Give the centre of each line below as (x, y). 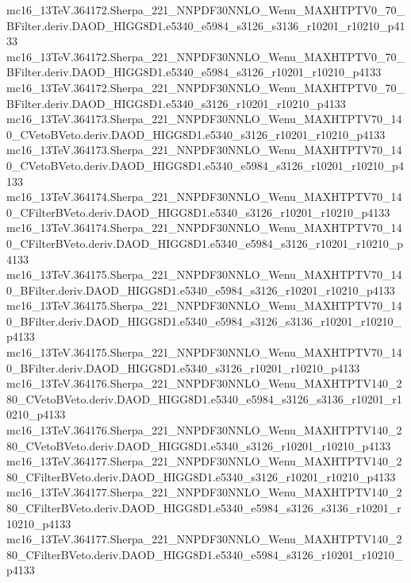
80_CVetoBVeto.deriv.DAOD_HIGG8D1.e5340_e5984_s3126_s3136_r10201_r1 (204, 398)
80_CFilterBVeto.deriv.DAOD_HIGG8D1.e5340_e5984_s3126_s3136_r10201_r (204, 508)
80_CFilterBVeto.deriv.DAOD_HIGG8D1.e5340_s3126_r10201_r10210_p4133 (201, 476)
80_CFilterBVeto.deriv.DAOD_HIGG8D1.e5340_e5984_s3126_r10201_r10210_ (205, 554)
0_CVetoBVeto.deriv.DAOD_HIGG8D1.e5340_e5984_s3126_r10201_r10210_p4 (205, 165)
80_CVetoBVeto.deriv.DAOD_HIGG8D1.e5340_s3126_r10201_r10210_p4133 (199, 445)
